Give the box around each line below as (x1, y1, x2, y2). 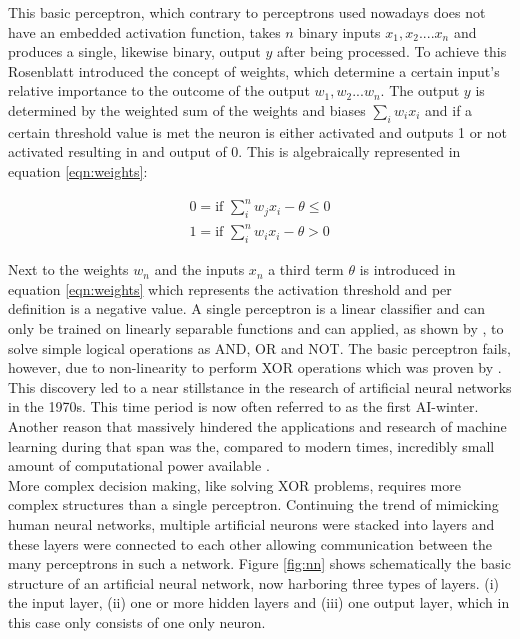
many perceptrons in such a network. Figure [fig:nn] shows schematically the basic (8, 553, 511, 574)
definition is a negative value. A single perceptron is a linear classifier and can (8, 298, 485, 319)
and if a (425, 99, 473, 120)
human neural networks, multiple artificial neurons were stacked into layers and (8, 513, 495, 534)
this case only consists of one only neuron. (8, 611, 266, 632)
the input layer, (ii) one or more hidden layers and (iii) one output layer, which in (8, 592, 510, 613)
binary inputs (298, 21, 381, 42)
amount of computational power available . (8, 455, 270, 476)
